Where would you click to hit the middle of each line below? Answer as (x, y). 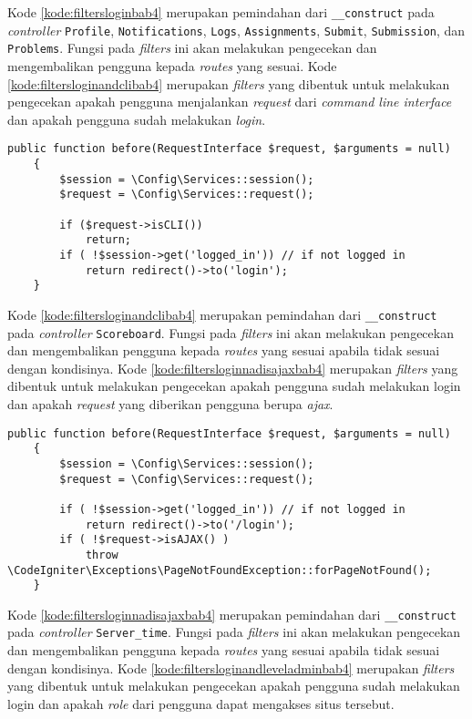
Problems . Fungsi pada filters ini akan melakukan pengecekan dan (192, 48)
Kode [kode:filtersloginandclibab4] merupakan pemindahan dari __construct (222, 314)
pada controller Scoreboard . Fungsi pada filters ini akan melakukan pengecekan (231, 332)
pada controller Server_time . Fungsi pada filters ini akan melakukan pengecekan (234, 632)
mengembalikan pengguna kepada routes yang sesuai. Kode (172, 65)
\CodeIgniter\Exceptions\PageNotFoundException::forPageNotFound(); (220, 570)
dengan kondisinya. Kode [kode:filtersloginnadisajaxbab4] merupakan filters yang (233, 368)
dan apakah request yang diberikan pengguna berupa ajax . (170, 404)
